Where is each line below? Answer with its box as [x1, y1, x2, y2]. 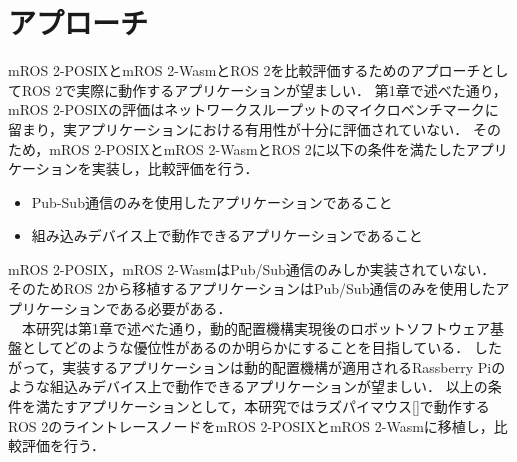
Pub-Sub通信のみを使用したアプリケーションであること [31, 191, 393, 212]
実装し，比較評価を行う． [91, 158, 259, 179]
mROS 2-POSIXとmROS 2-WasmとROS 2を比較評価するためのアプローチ [8, 60, 481, 81]
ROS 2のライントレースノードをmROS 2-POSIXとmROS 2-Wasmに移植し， [8, 415, 494, 436]
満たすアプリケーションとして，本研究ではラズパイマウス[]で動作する [35, 396, 490, 417]
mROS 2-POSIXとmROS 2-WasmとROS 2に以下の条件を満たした [49, 138, 466, 159]
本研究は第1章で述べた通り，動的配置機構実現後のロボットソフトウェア [21, 317, 491, 338]
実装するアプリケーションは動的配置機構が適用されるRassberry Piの [62, 356, 506, 377]
